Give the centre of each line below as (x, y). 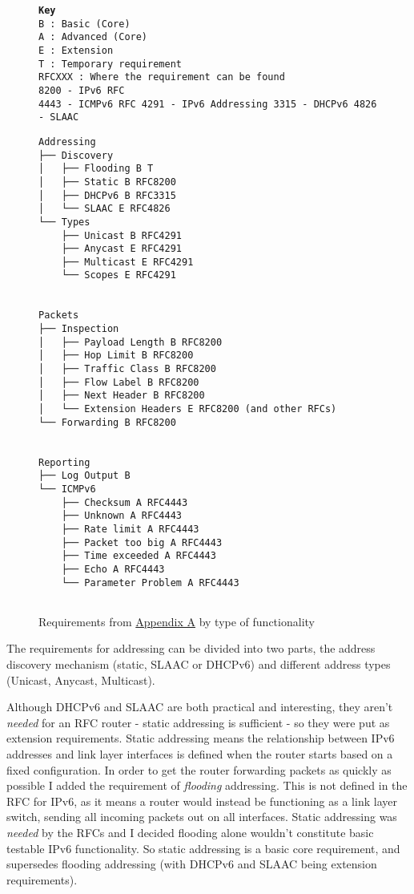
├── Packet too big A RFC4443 (142, 542)
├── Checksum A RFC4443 (125, 502)
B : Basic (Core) (84, 24)
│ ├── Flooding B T (96, 169)
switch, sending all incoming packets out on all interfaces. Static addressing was (202, 817)
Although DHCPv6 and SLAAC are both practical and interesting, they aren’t (200, 707)
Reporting (64, 462)
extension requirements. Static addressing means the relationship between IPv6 (201, 738)
